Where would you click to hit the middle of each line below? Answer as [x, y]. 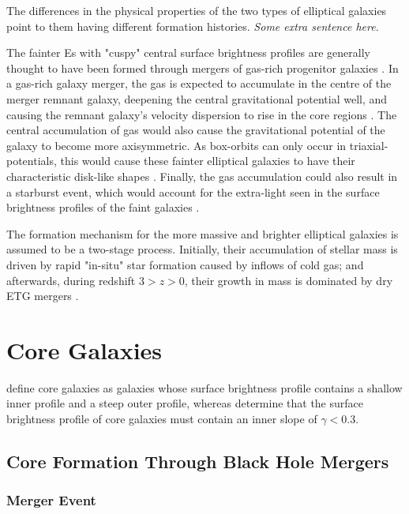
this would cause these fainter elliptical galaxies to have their [208, 161]
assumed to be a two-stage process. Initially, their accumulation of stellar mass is [202, 249]
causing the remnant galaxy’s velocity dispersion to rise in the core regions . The [202, 114]
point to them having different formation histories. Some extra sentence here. [193, 26]
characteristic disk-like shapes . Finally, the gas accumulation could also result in [202, 176]
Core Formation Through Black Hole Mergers [198, 461]
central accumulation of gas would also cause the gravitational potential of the [196, 130]
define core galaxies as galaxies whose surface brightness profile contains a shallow [204, 387]
